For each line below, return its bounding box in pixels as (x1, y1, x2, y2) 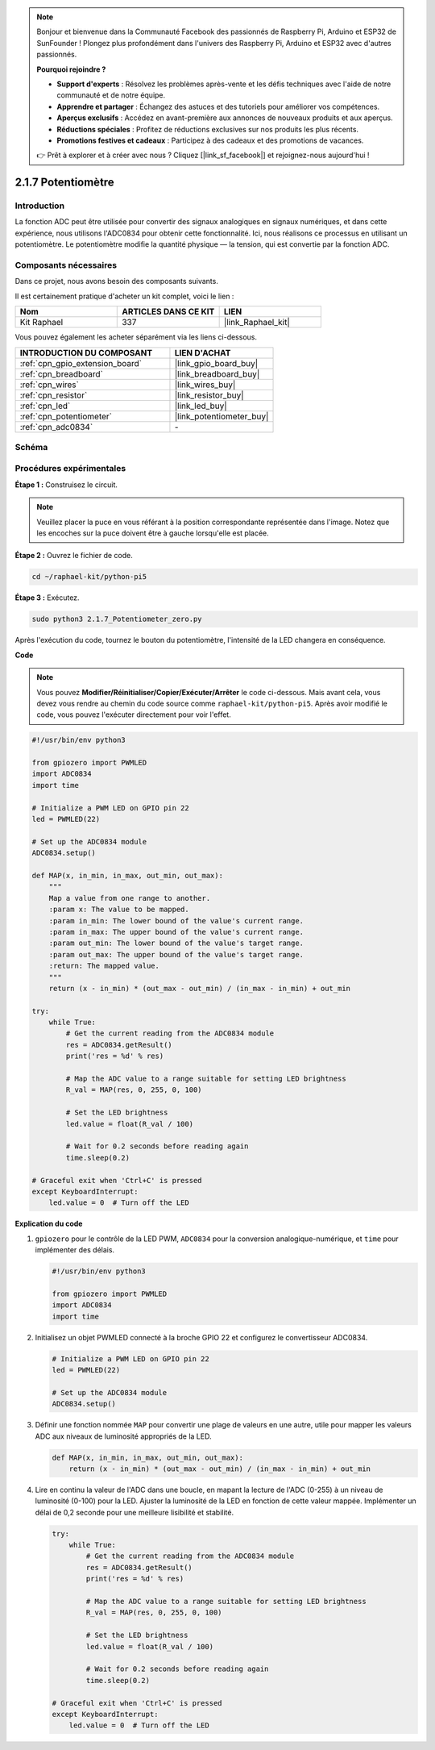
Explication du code (14, 1219, 83, 1229)
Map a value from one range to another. (48, 894, 211, 902)
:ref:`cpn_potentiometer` (19, 410, 113, 422)
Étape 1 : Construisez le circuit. (14, 480, 118, 490)
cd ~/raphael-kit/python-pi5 (31, 573, 147, 581)
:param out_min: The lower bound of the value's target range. (48, 939, 304, 948)
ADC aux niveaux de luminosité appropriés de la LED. (35, 1431, 212, 1441)
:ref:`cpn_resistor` (19, 390, 88, 401)
